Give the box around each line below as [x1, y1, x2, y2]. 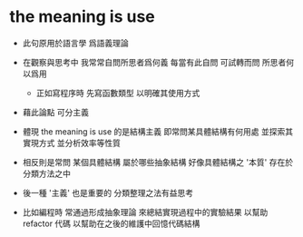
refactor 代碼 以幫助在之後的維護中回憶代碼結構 [22, 218, 200, 229]
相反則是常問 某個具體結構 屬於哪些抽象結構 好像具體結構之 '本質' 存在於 [22, 156, 293, 167]
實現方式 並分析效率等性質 [22, 137, 121, 148]
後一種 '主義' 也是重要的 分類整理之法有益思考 [22, 187, 194, 198]
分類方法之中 [22, 168, 71, 179]
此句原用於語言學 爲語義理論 [22, 37, 129, 48]
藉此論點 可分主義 [22, 106, 89, 117]
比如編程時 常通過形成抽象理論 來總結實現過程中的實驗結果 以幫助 [22, 206, 269, 217]
